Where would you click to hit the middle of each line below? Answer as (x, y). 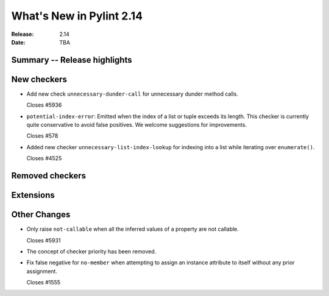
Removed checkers (49, 176)
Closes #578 (42, 136)
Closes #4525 (44, 158)
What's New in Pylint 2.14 (77, 16)
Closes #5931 (44, 240)
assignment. (42, 271)
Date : (18, 42)
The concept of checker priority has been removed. (91, 251)
